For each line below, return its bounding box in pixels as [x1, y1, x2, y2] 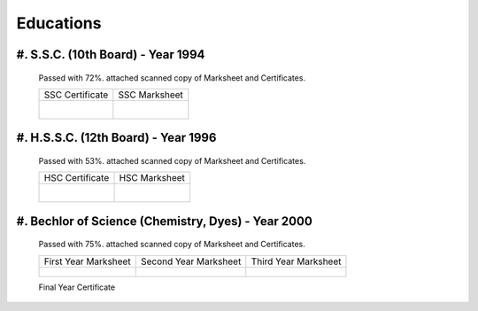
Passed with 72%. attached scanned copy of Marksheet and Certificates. [38, 72, 305, 83]
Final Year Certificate [38, 282, 115, 292]
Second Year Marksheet [140, 255, 242, 268]
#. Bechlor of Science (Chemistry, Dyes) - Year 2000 [16, 214, 313, 229]
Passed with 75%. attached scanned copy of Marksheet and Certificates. [38, 239, 305, 250]
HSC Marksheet [119, 172, 186, 184]
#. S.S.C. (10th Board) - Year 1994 [16, 47, 205, 62]
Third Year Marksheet [251, 255, 342, 268]
